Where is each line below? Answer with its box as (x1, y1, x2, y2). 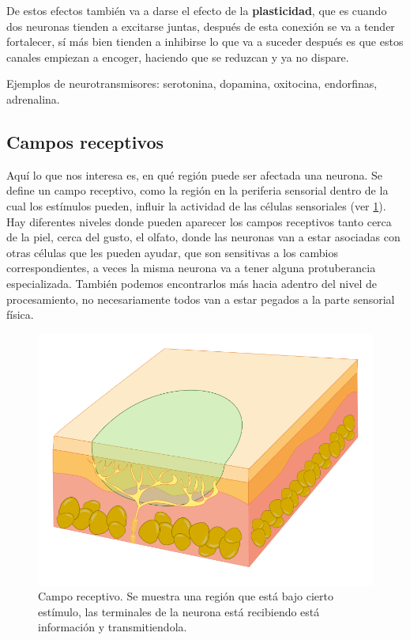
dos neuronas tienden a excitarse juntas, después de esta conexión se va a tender (6, 17, 395, 34)
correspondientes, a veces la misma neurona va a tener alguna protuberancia (6, 259, 376, 276)
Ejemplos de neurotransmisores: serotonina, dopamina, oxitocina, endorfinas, (6, 75, 378, 92)
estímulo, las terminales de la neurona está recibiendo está (38, 603, 320, 619)
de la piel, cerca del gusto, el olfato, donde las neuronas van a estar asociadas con (6, 229, 401, 245)
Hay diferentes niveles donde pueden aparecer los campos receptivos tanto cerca (6, 213, 392, 229)
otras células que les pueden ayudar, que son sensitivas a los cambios (6, 244, 338, 260)
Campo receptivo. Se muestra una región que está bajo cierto (38, 588, 334, 604)
